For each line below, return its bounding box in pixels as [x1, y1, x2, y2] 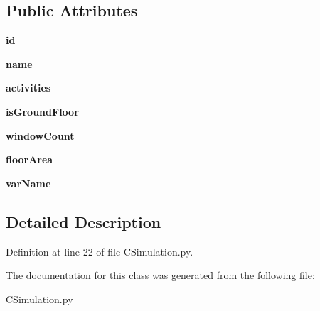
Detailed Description [6, 210, 161, 232]
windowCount [6, 128, 75, 143]
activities [6, 80, 51, 95]
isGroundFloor [6, 104, 79, 119]
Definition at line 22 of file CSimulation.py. [6, 244, 193, 258]
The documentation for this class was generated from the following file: [6, 268, 315, 283]
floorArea [6, 152, 53, 167]
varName [6, 175, 51, 190]
